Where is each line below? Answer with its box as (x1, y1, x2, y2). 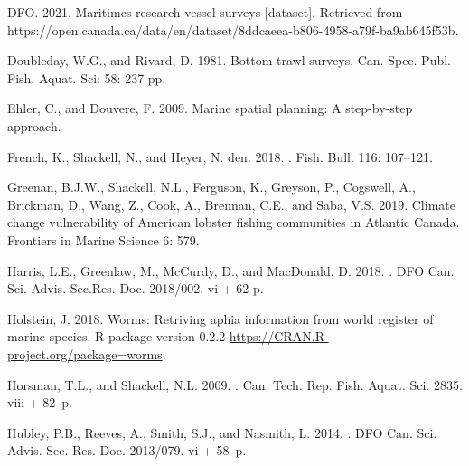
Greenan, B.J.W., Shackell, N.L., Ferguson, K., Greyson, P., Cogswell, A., (7, 177, 416, 196)
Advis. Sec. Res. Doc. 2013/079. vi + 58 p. (7, 441, 247, 460)
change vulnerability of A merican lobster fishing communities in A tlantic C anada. (7, 213, 460, 232)
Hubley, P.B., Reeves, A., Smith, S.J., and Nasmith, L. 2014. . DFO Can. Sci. (7, 423, 437, 442)
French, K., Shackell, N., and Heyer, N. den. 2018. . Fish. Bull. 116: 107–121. (7, 147, 433, 166)
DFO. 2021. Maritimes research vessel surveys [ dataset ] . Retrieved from (7, 3, 403, 21)
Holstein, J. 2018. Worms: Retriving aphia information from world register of (7, 309, 434, 328)
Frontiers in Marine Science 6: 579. (7, 230, 200, 249)
